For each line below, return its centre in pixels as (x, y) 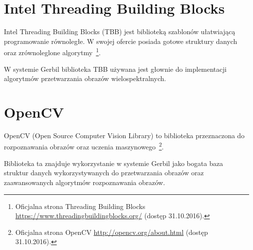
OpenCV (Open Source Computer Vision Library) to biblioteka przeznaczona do (124, 135)
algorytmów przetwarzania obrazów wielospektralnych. (85, 78)
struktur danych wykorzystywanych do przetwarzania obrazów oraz (104, 173)
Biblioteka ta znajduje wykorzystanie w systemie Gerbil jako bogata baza (114, 163)
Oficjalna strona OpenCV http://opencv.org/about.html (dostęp (112, 232)
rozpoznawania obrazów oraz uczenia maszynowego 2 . (84, 146)
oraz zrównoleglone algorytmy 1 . (52, 52)
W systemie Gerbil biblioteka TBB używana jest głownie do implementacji (115, 69)
